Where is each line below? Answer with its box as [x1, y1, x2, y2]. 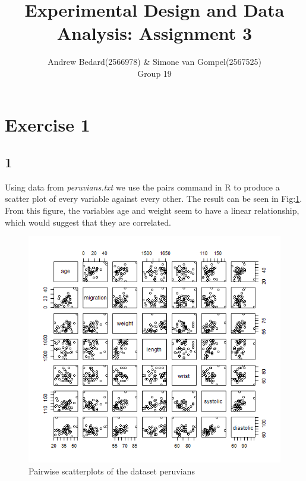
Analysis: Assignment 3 [56, 21, 253, 45]
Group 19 [137, 67, 172, 79]
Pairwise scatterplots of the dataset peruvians [29, 464, 195, 477]
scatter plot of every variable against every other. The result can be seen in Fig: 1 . [5, 192, 302, 205]
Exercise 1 [5, 112, 90, 136]
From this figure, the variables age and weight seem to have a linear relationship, [5, 204, 299, 217]
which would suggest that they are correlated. [5, 215, 171, 228]
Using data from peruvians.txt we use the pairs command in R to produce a [5, 180, 280, 193]
